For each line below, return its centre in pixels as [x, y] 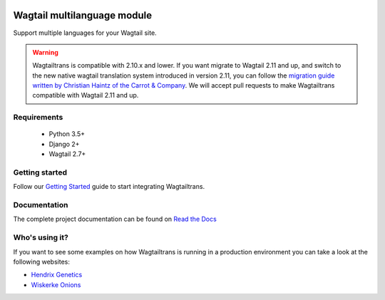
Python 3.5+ [67, 134]
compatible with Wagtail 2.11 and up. [86, 95]
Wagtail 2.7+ [67, 154]
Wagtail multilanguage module [83, 15]
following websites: [42, 262]
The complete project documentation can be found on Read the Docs [115, 219]
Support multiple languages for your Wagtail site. [85, 33]
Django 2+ [64, 144]
